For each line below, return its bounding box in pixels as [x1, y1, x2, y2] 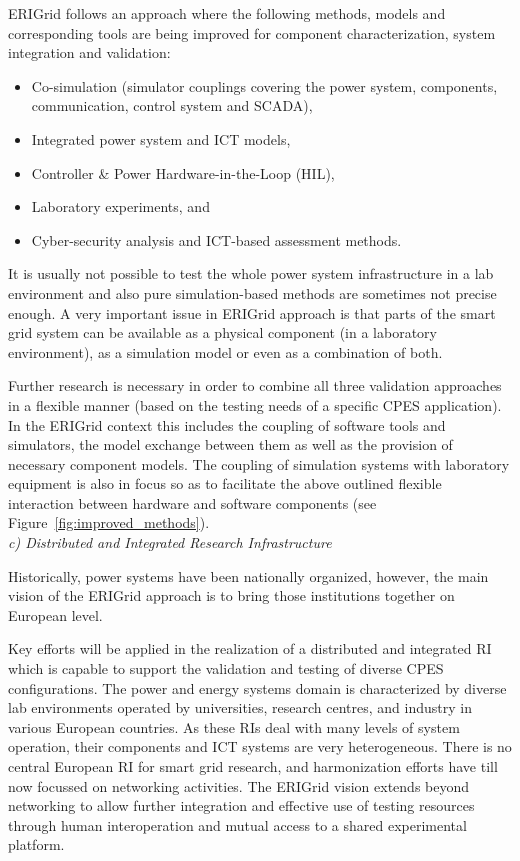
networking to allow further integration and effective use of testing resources [8, 795, 475, 816]
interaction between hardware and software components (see [8, 492, 377, 513]
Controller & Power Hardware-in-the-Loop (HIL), [31, 162, 335, 183]
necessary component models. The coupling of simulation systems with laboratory [8, 453, 510, 474]
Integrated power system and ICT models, [31, 128, 291, 149]
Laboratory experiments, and [31, 196, 210, 217]
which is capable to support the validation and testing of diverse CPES [8, 658, 444, 679]
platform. [8, 834, 65, 855]
